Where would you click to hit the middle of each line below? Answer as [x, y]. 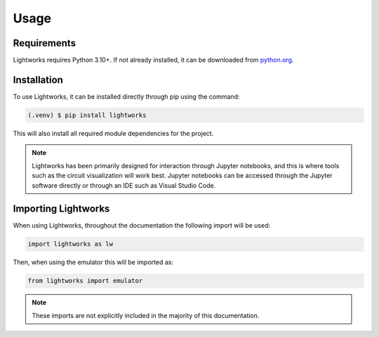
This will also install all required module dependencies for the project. [113, 133]
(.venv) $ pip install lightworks [87, 115]
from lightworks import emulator [85, 281]
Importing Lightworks [61, 209]
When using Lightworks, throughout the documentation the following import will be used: [141, 226]
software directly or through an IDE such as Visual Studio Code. [124, 185]
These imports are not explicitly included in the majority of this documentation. [146, 315]
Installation [38, 80]
